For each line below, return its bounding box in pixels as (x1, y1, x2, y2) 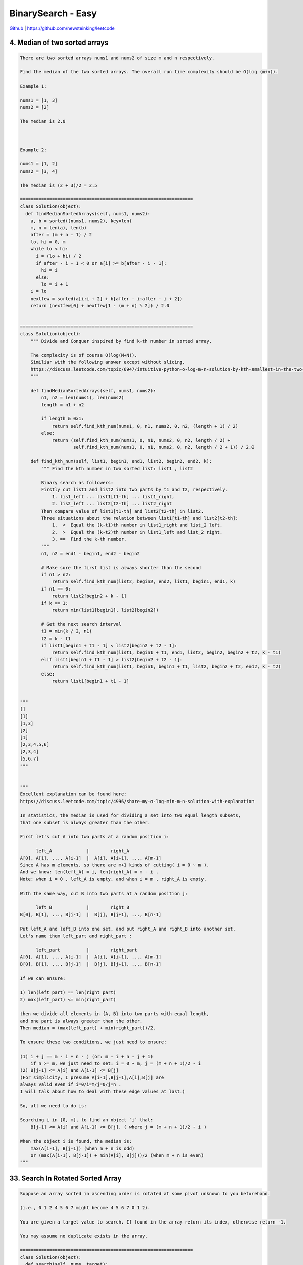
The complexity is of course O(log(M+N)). (30, 352, 137, 358)
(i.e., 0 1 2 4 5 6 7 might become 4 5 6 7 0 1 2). (20, 1205, 151, 1210)
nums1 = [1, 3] (20, 97, 58, 103)
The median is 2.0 (20, 119, 66, 124)
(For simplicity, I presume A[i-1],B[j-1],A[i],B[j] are (20, 1074, 164, 1080)
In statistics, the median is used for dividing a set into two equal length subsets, (20, 813, 241, 818)
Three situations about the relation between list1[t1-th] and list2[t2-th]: (41, 515, 238, 521)
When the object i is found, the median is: (20, 1138, 132, 1144)
